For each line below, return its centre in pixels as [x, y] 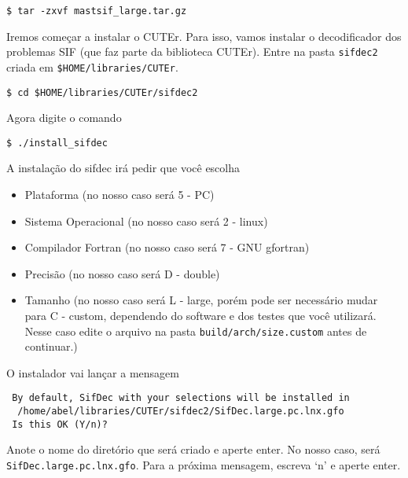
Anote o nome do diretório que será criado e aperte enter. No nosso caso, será [193, 449]
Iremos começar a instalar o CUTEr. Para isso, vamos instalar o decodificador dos [204, 36]
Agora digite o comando [64, 118]
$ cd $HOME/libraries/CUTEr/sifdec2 [102, 92]
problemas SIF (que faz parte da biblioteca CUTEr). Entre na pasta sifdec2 [192, 51]
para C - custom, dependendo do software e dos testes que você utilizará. [200, 316]
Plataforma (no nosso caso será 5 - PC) [119, 195]
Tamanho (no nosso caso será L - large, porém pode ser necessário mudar [201, 300]
